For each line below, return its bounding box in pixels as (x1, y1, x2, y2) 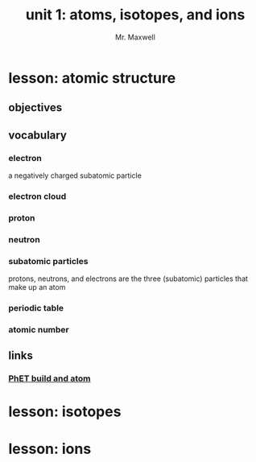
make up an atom (8, 283, 66, 292)
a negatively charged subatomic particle (8, 171, 142, 180)
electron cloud (8, 191, 67, 202)
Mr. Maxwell (115, 32, 155, 42)
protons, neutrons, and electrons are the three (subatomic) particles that (8, 274, 248, 283)
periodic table (8, 303, 64, 313)
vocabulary (8, 128, 67, 142)
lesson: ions (8, 439, 92, 458)
